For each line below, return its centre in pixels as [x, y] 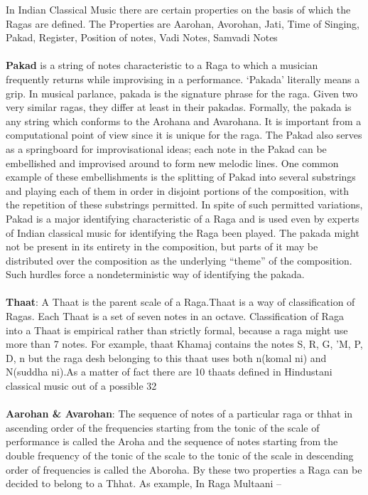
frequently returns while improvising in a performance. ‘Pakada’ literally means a [183, 79]
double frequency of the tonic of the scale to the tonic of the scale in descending [180, 455]
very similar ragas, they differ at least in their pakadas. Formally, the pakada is [179, 107]
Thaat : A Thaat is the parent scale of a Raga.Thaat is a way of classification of [180, 302]
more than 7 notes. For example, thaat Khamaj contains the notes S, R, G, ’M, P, [184, 344]
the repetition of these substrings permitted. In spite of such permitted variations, [184, 204]
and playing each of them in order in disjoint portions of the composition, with [178, 190]
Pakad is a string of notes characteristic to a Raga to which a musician [162, 65]
